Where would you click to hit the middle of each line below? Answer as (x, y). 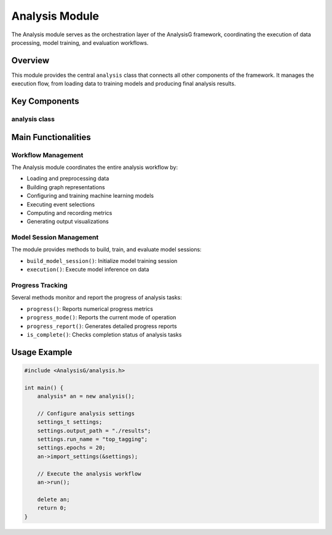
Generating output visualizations (68, 222)
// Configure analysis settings (86, 413)
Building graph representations (66, 187)
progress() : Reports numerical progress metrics (90, 309)
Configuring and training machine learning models (90, 196)
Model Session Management (55, 238)
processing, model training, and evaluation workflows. (80, 42)
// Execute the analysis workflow (89, 474)
